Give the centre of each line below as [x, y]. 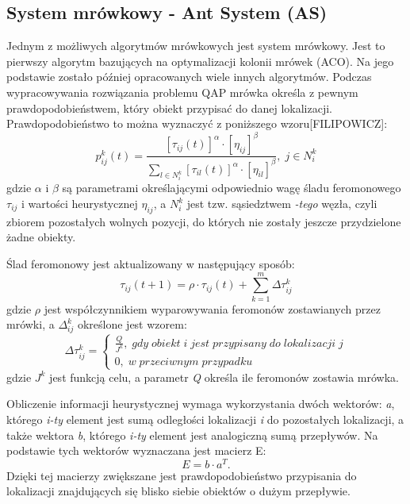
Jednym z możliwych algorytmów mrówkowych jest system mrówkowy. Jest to [196, 46]
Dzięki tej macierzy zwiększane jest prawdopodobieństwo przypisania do [182, 475]
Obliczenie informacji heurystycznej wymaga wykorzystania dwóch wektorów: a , [201, 404]
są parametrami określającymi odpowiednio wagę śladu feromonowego [232, 188]
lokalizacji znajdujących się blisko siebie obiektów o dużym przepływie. [178, 491]
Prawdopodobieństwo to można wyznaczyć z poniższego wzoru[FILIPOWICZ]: [197, 123]
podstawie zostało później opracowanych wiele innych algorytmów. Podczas [189, 77]
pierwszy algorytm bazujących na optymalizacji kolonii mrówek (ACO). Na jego [200, 61]
